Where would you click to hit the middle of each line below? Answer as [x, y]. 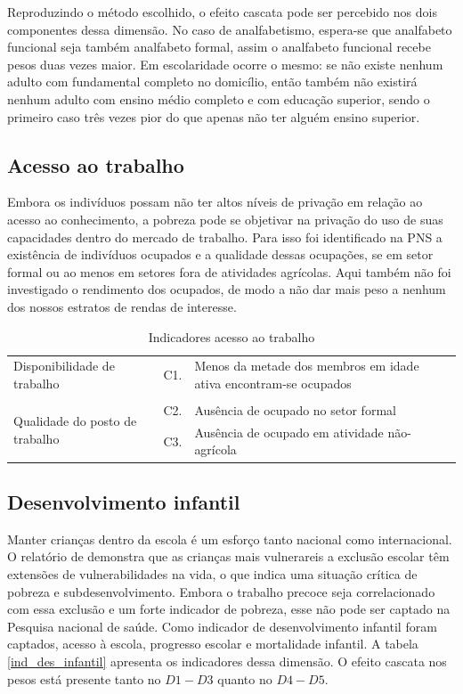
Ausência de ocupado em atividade [289, 432]
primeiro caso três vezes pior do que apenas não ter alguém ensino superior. [214, 116]
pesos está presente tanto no [84, 678]
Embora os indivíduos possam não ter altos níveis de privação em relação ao [215, 202]
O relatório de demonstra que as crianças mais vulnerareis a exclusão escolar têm [228, 556]
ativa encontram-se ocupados [273, 383]
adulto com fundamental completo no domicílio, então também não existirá [212, 82]
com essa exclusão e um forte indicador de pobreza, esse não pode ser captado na [229, 609]
